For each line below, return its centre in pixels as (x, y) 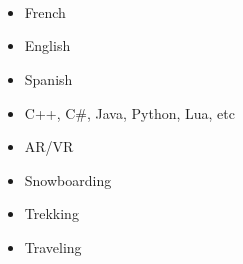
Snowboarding (68, 179)
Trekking (51, 213)
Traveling (53, 246)
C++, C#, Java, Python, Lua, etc (129, 112)
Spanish (48, 78)
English (47, 45)
